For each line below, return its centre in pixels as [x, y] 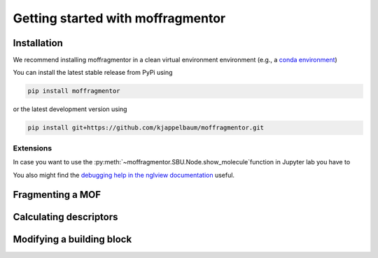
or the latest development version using [70, 109]
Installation [38, 43]
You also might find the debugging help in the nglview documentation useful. [124, 175]
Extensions [33, 148]
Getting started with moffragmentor [119, 18]
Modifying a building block [72, 239]
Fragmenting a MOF [57, 195]
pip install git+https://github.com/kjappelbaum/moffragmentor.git [146, 128]
